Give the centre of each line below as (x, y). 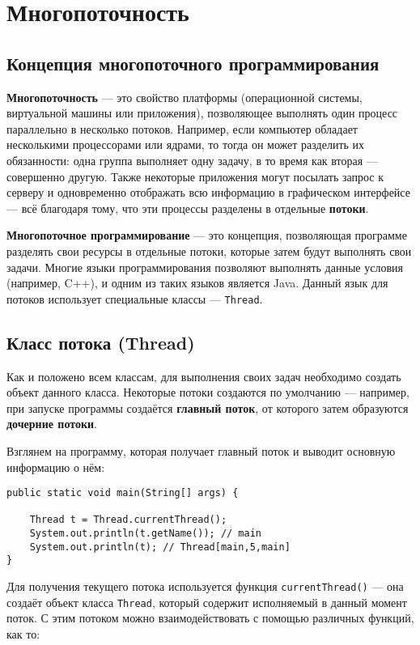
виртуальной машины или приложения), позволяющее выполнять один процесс (202, 113)
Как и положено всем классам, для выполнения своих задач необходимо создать (204, 376)
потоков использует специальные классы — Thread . (135, 298)
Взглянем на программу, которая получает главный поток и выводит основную (201, 450)
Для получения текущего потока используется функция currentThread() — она (205, 586)
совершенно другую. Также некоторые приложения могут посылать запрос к (195, 176)
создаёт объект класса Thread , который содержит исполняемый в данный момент (207, 602)
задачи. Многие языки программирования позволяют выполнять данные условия (205, 267)
